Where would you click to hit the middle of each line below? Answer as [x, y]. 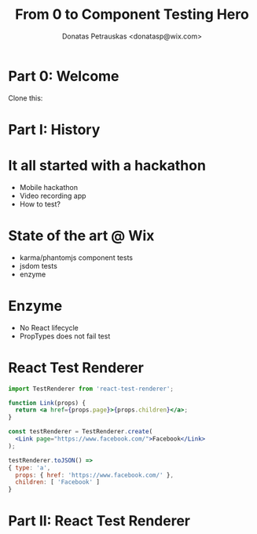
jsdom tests [38, 265]
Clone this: [26, 98]
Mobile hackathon [49, 187]
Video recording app [53, 196]
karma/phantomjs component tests [76, 258]
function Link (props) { [47, 403]
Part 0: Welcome [64, 76]
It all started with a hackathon [107, 166]
